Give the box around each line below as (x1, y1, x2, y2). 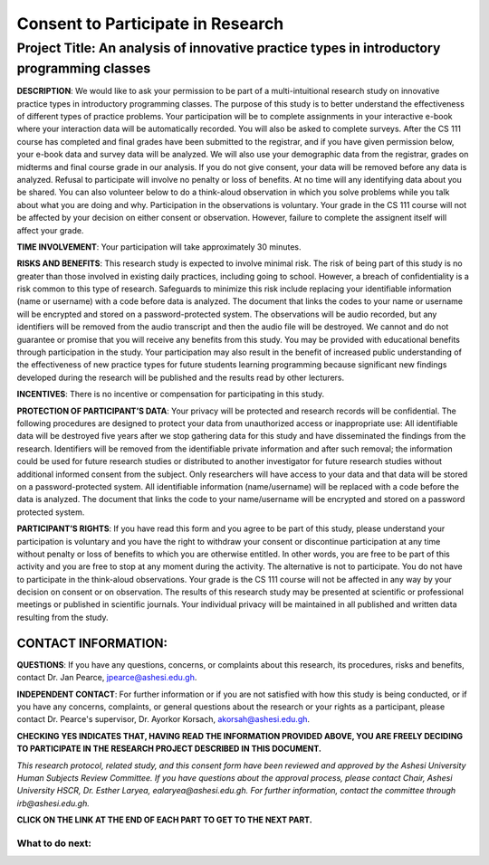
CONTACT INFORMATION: (16, 635, 168, 651)
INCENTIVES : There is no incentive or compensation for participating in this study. (16, 389, 325, 400)
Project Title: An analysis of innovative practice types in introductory (16, 40, 441, 56)
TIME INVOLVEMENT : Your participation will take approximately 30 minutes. (16, 241, 302, 252)
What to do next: (16, 837, 92, 850)
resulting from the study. (16, 612, 109, 623)
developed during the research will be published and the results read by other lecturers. (16, 372, 345, 383)
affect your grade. (16, 224, 84, 235)
